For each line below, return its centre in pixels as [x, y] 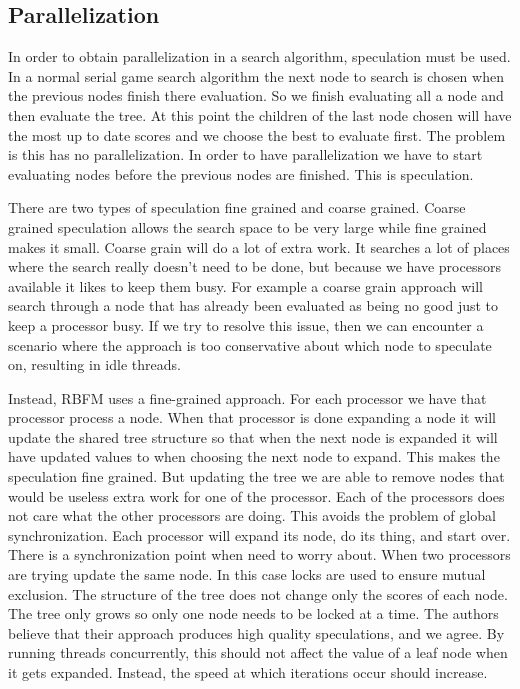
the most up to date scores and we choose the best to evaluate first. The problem [257, 134]
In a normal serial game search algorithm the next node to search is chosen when [256, 75]
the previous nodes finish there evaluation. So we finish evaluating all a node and [256, 95]
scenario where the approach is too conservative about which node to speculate [250, 344]
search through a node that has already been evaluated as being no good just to [253, 305]
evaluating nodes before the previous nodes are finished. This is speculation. [241, 173]
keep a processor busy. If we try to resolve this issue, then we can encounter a [246, 324]
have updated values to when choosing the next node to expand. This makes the [254, 456]
